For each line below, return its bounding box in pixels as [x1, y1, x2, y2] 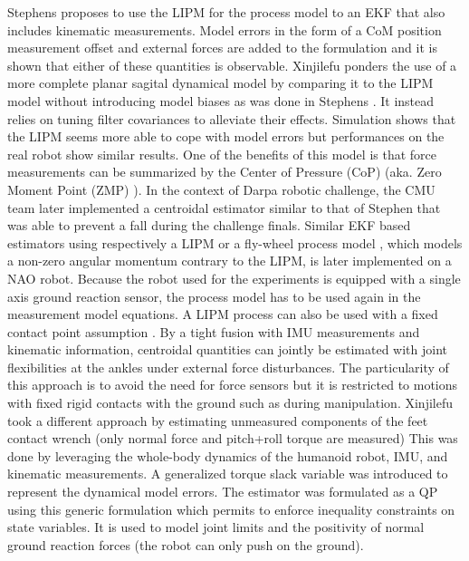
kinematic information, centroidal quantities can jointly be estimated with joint [7, 340, 447, 359]
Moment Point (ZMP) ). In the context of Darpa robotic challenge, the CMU [7, 179, 435, 198]
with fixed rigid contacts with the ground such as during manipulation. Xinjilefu [7, 393, 453, 412]
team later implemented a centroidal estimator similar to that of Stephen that [7, 198, 441, 217]
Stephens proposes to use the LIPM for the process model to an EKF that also [7, 3, 445, 21]
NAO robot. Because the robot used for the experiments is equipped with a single [7, 268, 461, 287]
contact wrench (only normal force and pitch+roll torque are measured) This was [7, 429, 458, 448]
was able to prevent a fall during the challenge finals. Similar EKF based [7, 216, 411, 235]
